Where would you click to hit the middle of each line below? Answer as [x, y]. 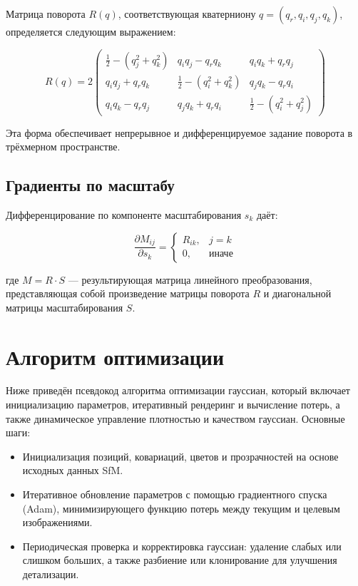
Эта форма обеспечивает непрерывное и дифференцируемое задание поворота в [179, 132]
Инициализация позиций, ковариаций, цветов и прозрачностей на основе [180, 456]
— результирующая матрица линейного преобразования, [190, 279]
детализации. [51, 574]
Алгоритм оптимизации [115, 356]
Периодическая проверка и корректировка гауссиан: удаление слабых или [182, 546]
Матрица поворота [46, 14]
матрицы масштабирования [65, 307]
